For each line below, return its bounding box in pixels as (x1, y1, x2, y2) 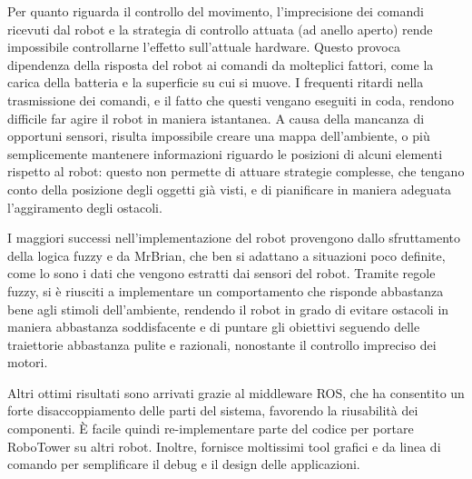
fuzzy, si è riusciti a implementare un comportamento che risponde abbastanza (7, 281, 444, 300)
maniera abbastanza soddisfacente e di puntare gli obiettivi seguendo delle (7, 317, 420, 336)
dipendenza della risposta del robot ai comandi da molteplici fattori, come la (7, 55, 434, 74)
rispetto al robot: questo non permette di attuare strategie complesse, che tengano (7, 162, 465, 181)
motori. (7, 353, 48, 372)
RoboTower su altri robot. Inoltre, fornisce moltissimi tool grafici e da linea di (7, 436, 441, 455)
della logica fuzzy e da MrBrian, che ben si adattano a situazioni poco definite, (7, 245, 446, 264)
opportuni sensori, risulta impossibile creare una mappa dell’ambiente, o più (7, 126, 430, 145)
